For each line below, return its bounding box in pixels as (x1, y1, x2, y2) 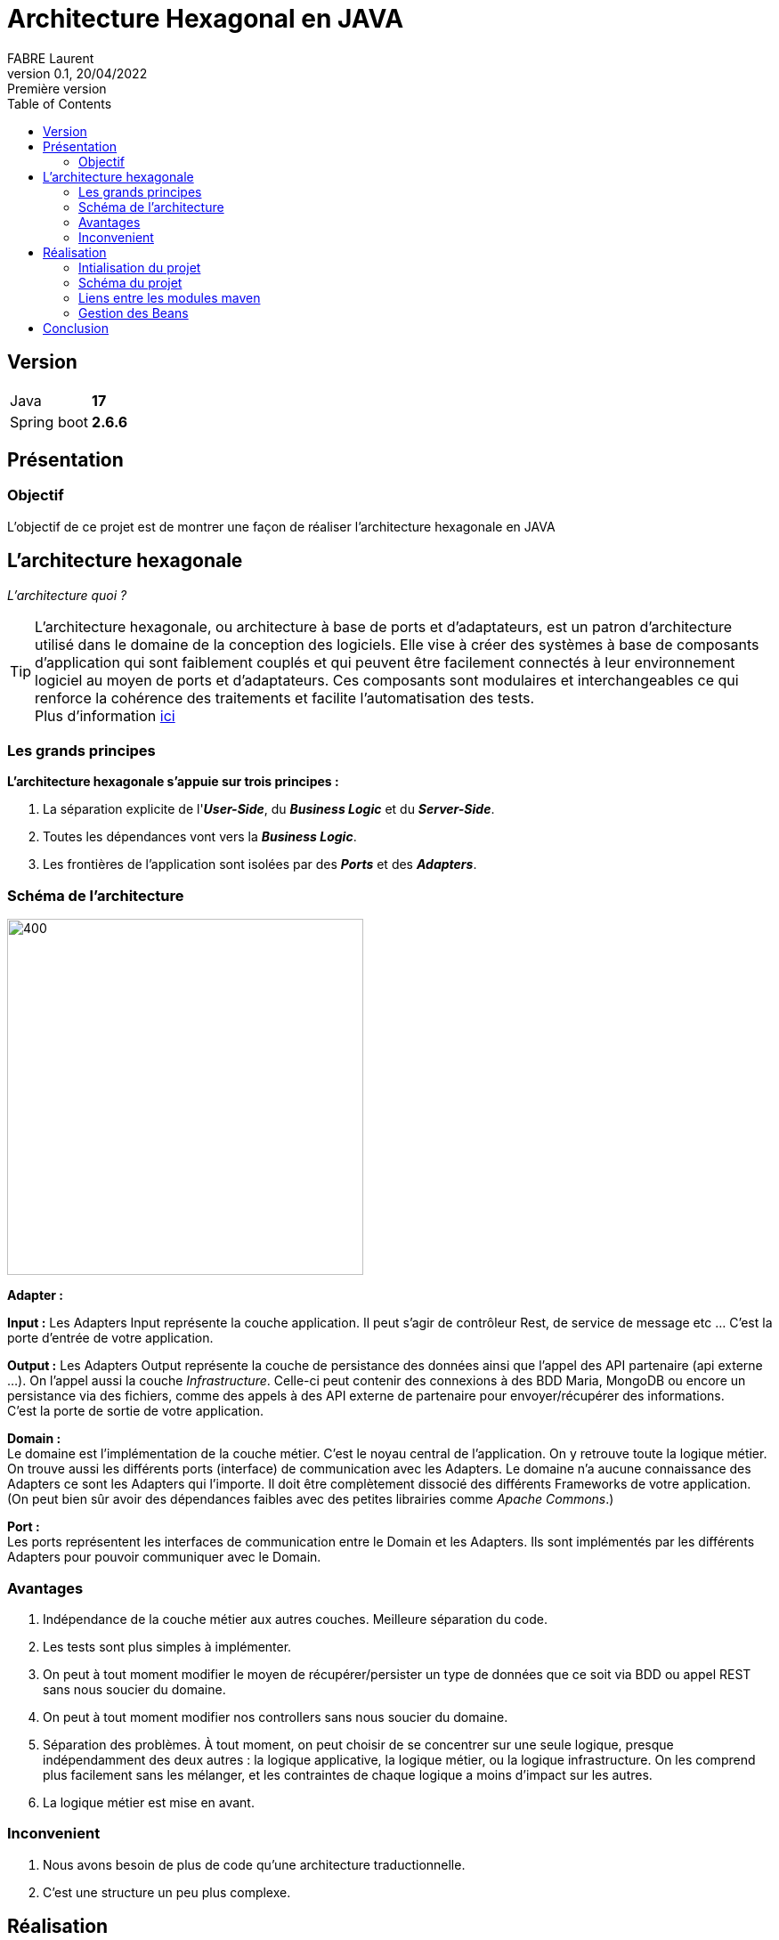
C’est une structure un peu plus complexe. (43, 1884, 291, 1900)
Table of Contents (7, 95, 112, 111)
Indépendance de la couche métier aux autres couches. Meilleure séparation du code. (43, 1611, 548, 1627)
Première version (7, 80, 107, 96)
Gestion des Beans (78, 304, 189, 321)
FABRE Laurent (7, 50, 94, 66)
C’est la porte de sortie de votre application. (7, 1403, 264, 1419)
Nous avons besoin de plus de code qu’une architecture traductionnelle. (43, 1856, 466, 1872)
